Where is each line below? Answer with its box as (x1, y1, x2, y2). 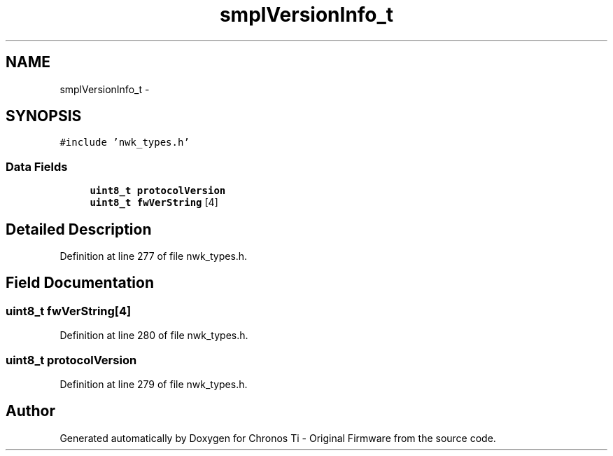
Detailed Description (6, 220, 152, 238)
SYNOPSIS (6, 107, 82, 125)
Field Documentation (6, 274, 154, 292)
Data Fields (6, 159, 68, 174)
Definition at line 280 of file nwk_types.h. (59, 329, 248, 342)
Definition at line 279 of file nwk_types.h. (59, 378, 248, 390)
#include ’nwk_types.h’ (59, 137, 190, 148)
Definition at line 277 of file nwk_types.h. (59, 250, 248, 263)
